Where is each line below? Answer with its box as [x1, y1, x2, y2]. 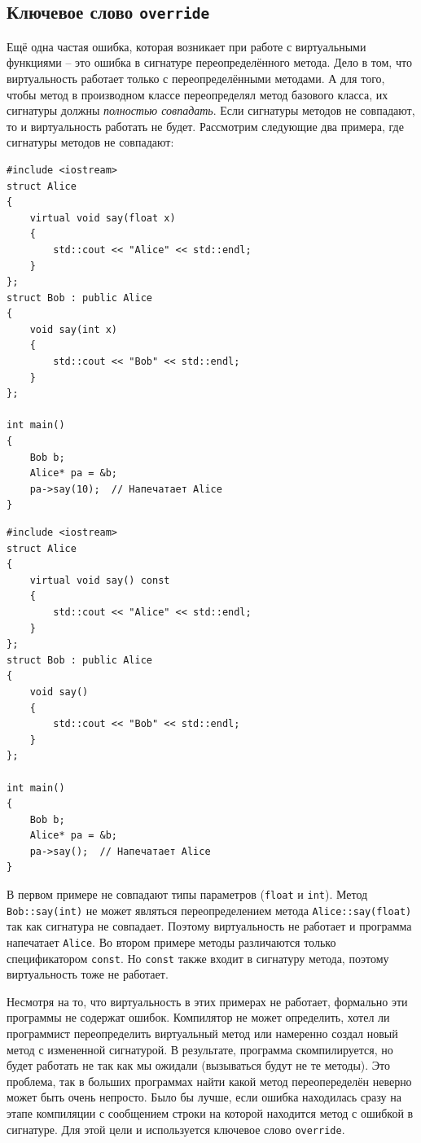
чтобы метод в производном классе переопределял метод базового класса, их [7, 85, 388, 103]
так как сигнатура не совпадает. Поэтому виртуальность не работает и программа [7, 917, 412, 935]
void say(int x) [29, 323, 118, 335]
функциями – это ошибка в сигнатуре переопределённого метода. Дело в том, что [7, 54, 412, 71]
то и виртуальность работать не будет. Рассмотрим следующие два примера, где [7, 117, 404, 134]
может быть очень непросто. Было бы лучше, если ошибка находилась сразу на [7, 1088, 401, 1106]
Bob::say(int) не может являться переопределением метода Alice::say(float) [7, 901, 412, 918]
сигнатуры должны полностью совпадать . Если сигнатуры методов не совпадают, [7, 102, 415, 119]
